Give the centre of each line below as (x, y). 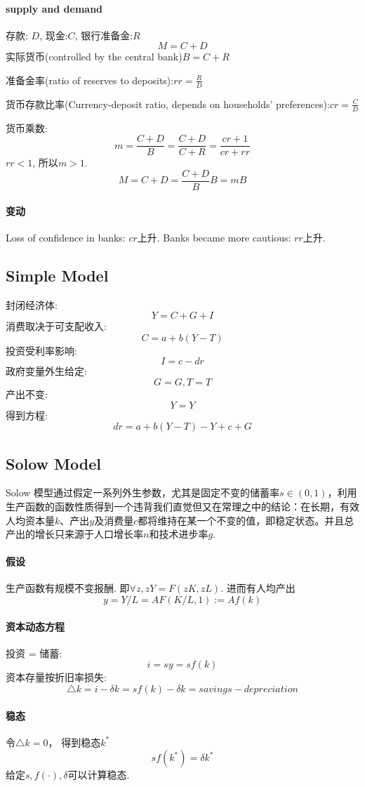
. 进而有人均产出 (258, 588)
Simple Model (57, 275)
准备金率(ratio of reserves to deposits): (90, 80)
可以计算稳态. (99, 775)
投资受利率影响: (41, 350)
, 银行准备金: (104, 35)
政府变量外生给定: (46, 371)
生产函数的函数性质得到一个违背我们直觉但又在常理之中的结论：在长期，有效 (182, 506)
